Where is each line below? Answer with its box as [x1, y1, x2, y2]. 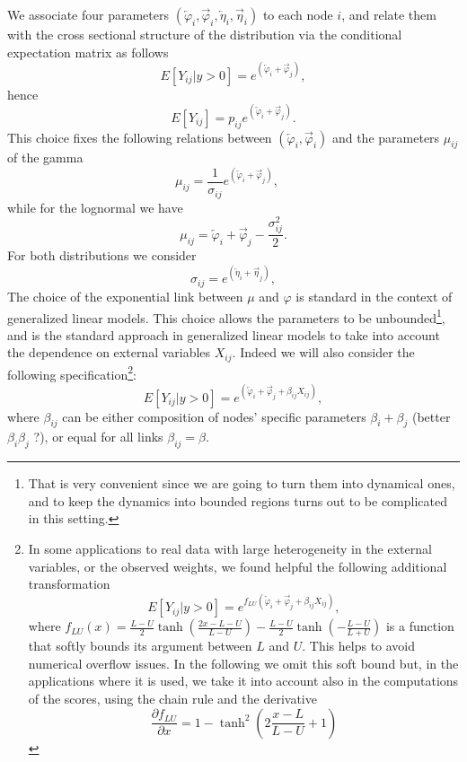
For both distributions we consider [7, 246, 197, 265]
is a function [385, 617, 454, 635]
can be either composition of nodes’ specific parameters [62, 407, 366, 425]
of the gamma [7, 148, 84, 167]
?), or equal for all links [33, 427, 163, 446]
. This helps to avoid [302, 636, 416, 655]
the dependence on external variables [7, 343, 211, 362]
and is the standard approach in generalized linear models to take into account [7, 325, 440, 344]
